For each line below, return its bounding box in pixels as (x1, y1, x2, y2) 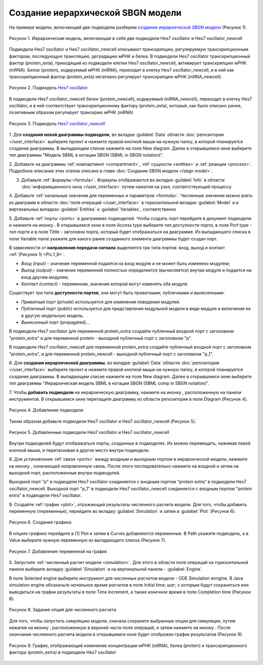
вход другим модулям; (21, 274, 69, 280)
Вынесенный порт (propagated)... (21, 319, 90, 325)
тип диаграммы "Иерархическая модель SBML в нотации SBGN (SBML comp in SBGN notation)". (9, 380, 209, 386)
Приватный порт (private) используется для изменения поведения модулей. (21, 299, 180, 305)
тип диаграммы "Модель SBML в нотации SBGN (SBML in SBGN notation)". (9, 152, 164, 158)
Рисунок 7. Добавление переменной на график (9, 548, 107, 554)
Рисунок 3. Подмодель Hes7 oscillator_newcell (9, 120, 106, 126)
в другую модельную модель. (21, 313, 84, 318)
